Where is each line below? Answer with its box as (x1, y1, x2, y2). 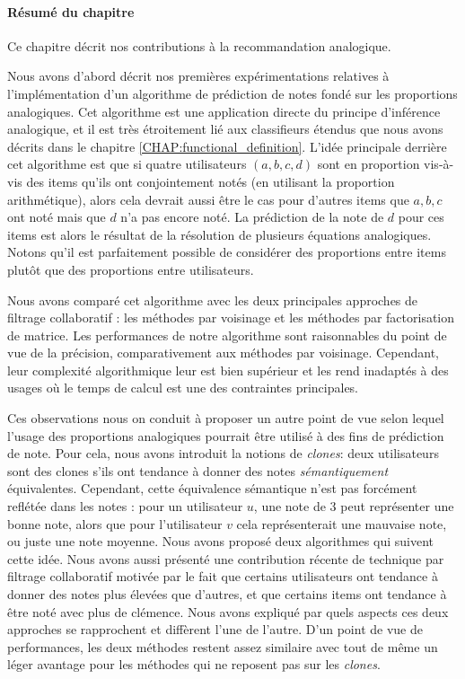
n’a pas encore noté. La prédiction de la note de (120, 207, 384, 226)
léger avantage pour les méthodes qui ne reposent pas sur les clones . (7, 655, 381, 674)
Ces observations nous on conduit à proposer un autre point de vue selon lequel (7, 409, 444, 428)
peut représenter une (340, 497, 454, 516)
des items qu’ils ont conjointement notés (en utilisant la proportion (26, 172, 395, 190)
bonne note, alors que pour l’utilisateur (7, 514, 223, 533)
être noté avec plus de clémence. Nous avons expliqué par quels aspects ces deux (7, 602, 449, 621)
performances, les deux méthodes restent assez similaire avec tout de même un (7, 637, 438, 656)
